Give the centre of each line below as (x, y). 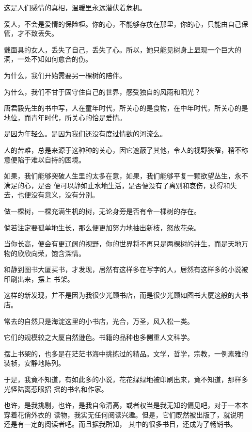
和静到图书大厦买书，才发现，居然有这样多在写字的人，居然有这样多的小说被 (126, 269)
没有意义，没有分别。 (65, 195)
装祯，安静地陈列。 (34, 363)
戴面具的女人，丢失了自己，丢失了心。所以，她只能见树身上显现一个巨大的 (123, 49)
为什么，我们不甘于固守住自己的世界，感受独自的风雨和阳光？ (102, 91)
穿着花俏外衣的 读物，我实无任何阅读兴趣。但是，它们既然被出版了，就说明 (124, 414)
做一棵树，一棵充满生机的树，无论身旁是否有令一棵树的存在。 (102, 211)
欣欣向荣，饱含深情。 (51, 253)
